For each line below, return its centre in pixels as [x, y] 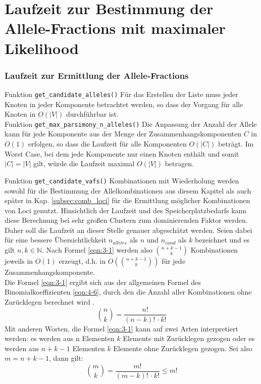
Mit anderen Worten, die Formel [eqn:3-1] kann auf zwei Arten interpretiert [121, 328]
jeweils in [19, 261]
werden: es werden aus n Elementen [60, 338]
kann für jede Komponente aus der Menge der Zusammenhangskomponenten [123, 134]
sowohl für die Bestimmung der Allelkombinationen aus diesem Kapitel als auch [128, 190]
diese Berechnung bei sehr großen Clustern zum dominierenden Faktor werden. [126, 220]
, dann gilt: [66, 358]
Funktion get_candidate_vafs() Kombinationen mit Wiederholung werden [122, 180]
